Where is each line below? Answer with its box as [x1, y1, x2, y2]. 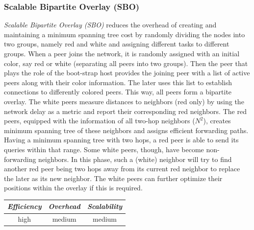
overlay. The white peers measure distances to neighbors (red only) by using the [4, 96, 244, 106]
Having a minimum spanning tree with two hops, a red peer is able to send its [4, 135, 239, 145]
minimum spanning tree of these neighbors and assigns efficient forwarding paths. [4, 125, 249, 135]
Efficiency [7, 201, 42, 211]
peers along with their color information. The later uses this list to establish [4, 77, 232, 87]
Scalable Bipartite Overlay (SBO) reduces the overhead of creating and [4, 20, 217, 30]
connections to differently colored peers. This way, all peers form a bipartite [4, 87, 232, 97]
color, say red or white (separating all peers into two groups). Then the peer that [4, 58, 248, 68]
